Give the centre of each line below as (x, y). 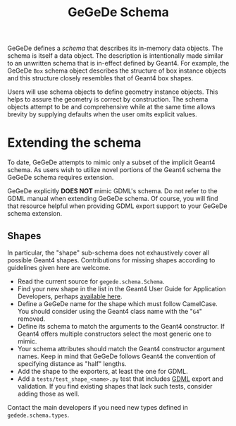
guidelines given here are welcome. (59, 267)
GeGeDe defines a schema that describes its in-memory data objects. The (115, 48)
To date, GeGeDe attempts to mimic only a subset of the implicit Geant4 (112, 162)
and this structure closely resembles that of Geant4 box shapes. (100, 78)
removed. (31, 319)
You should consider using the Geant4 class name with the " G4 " (110, 311)
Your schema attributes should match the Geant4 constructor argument (121, 348)
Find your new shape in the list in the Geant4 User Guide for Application (122, 288)
